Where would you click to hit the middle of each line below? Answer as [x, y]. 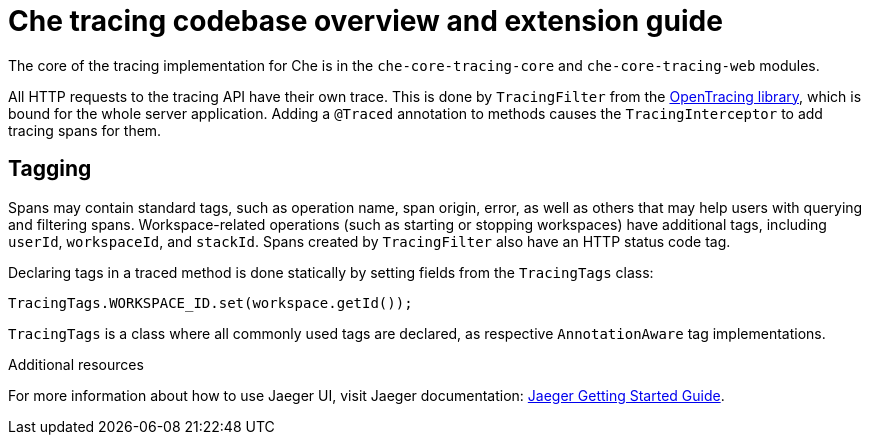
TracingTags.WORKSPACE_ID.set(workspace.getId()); [210, 302]
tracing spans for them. [85, 130]
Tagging [50, 169]
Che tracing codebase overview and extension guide [365, 21]
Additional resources [76, 364]
